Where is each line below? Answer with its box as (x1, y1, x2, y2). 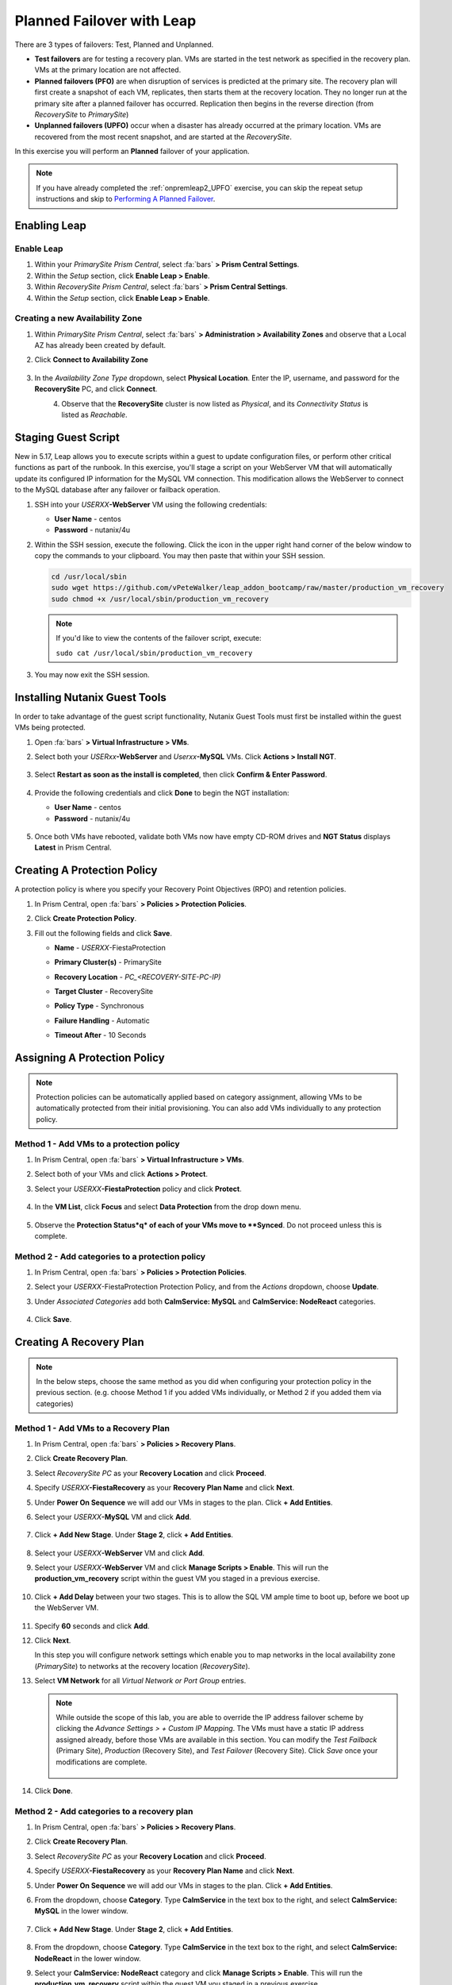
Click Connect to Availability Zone (34, 355, 148, 364)
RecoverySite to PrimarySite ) (34, 110, 129, 119)
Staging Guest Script (14, 430, 121, 444)
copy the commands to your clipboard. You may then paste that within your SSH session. (34, 551, 325, 561)
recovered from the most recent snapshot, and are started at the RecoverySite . (34, 132, 293, 141)
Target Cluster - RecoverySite (54, 987, 154, 996)
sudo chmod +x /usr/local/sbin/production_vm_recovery (51, 594, 269, 603)
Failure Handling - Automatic (54, 1016, 150, 1025)
